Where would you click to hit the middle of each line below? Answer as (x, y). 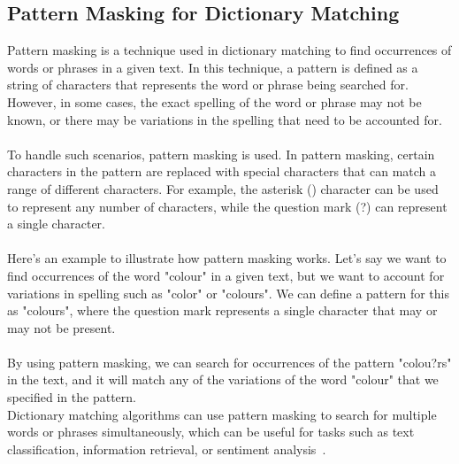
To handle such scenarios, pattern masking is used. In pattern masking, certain (221, 154)
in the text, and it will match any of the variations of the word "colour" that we (223, 379)
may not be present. (61, 327)
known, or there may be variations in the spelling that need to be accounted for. (225, 119)
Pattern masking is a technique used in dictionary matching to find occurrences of (229, 50)
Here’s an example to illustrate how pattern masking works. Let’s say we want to (227, 258)
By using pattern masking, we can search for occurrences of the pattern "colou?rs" (229, 362)
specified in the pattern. (72, 397)
